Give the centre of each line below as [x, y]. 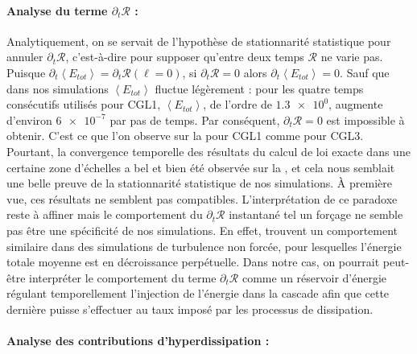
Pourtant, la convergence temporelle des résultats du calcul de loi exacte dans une [208, 151]
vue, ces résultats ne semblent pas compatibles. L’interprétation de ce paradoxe [202, 198]
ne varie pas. [352, 57]
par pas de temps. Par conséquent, [195, 119]
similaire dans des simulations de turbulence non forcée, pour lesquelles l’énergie [204, 246]
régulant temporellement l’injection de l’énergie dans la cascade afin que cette [198, 293]
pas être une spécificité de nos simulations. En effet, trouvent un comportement [202, 230]
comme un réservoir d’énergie [314, 277]
